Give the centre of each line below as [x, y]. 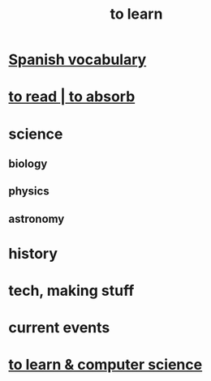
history [33, 253]
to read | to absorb [72, 97]
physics [29, 191]
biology [28, 163]
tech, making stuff [71, 291]
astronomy [37, 218]
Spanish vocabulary [78, 60]
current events [59, 328]
